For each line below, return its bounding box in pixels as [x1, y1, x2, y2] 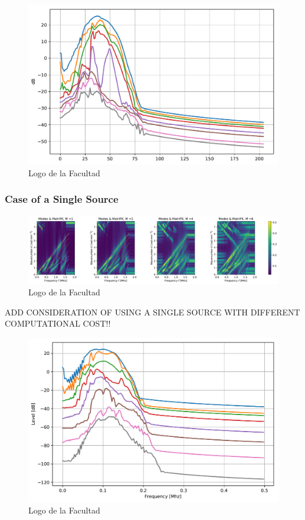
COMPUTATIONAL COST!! [5, 317, 111, 330]
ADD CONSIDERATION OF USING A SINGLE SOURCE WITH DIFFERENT [5, 305, 300, 318]
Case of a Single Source [5, 192, 119, 206]
